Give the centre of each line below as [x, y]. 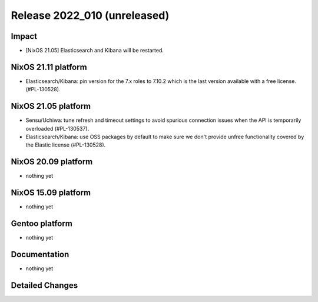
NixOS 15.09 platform [51, 193]
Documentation [40, 254]
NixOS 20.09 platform [52, 162]
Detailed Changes [44, 285]
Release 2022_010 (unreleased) [90, 15]
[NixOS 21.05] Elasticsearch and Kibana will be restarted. [95, 51]
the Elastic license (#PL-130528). [66, 145]
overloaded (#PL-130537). [57, 128]
